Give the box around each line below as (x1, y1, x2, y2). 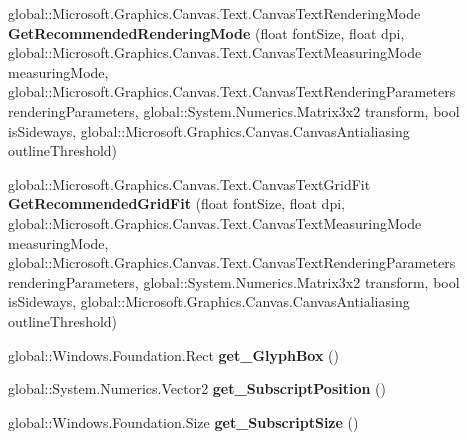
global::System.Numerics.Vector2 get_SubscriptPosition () (8, 378, 387, 399)
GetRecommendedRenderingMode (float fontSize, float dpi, (8, 22, 405, 43)
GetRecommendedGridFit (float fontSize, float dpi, (8, 193, 345, 214)
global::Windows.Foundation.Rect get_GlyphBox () (8, 344, 340, 365)
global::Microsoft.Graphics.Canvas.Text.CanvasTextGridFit (8, 173, 371, 194)
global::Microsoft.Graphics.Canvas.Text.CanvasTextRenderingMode (8, 3, 421, 23)
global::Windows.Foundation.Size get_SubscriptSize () (8, 411, 359, 432)
